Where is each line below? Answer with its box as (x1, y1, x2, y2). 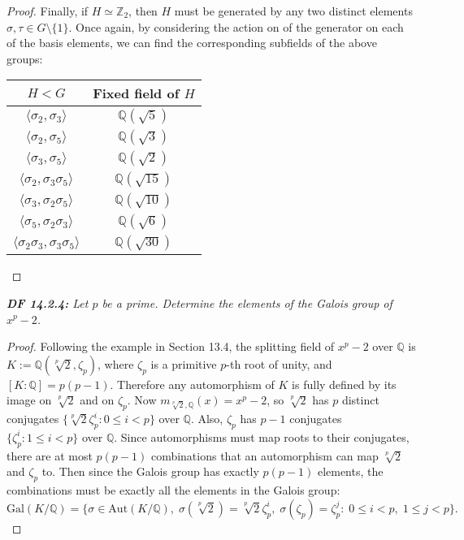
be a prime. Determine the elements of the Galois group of (102, 294, 392, 311)
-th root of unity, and (226, 355, 332, 372)
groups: (7, 50, 43, 67)
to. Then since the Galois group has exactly (41, 463, 259, 480)
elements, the (317, 463, 384, 480)
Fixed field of (93, 84, 180, 103)
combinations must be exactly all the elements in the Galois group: (7, 482, 340, 499)
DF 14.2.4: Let (7, 294, 89, 311)
